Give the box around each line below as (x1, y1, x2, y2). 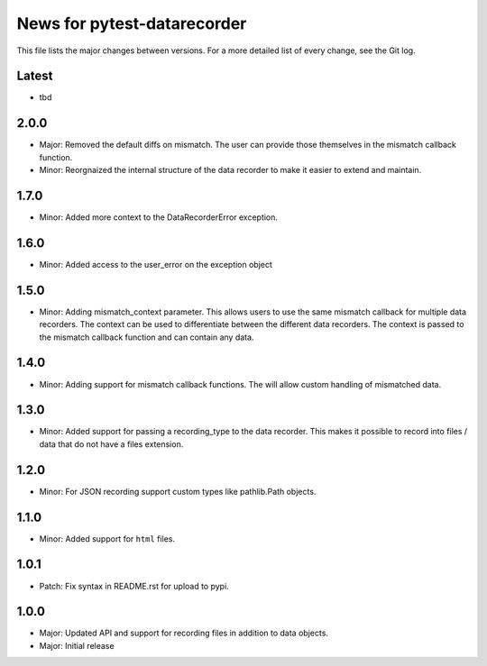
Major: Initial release (39, 640, 115, 651)
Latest (16, 68, 53, 84)
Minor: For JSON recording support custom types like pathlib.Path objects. (39, 486, 317, 497)
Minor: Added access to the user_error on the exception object (39, 259, 272, 269)
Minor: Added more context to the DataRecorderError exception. (39, 212, 279, 223)
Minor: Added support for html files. (39, 533, 176, 544)
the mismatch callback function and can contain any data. (39, 332, 254, 342)
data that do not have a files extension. (39, 438, 184, 450)
